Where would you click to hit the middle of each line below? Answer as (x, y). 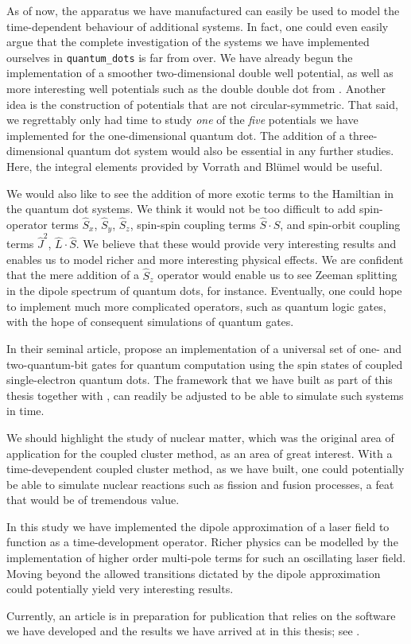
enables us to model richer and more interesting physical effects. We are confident (205, 259)
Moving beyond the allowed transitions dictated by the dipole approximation (194, 573)
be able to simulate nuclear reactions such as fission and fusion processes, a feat (200, 484)
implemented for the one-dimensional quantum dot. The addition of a (176, 135)
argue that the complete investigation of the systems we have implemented (188, 42)
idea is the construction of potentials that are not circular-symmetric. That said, (202, 104)
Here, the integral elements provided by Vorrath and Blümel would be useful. (195, 166)
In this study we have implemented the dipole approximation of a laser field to (198, 526)
